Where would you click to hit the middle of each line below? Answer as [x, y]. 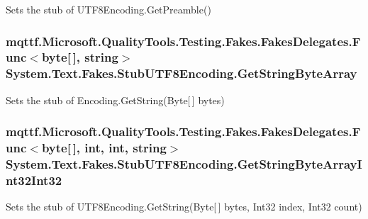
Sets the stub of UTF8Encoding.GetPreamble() [108, 9]
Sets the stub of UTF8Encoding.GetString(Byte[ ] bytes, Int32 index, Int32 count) [184, 207]
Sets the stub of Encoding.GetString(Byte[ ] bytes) [115, 100]
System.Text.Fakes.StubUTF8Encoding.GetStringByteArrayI [184, 164]
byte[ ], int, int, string [104, 148]
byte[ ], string [80, 57]
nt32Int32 [34, 180]
